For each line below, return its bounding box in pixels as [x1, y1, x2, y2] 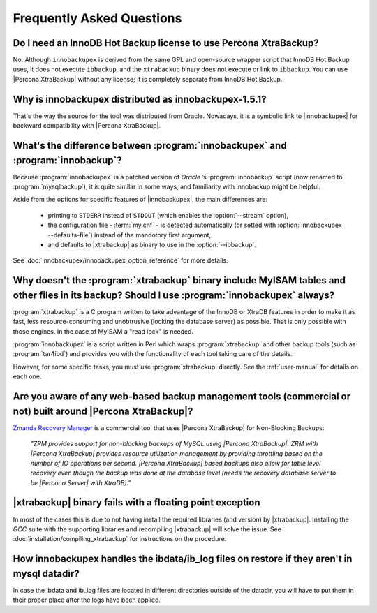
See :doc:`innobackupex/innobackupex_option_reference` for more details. [13, 256, 228, 265]
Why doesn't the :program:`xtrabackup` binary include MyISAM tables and [13, 274, 346, 286]
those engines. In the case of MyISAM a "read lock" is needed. [13, 327, 194, 335]
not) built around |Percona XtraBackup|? [13, 405, 193, 417]
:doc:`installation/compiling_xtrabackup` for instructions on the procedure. [13, 535, 227, 543]
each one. [13, 372, 42, 381]
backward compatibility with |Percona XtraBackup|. [13, 121, 161, 130]
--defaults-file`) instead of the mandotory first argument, [47, 230, 212, 239]
